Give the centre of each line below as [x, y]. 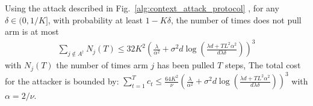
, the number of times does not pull [236, 19]
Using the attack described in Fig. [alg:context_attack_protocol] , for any [142, 8]
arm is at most [32, 31]
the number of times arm [102, 65]
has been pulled [186, 65]
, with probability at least [95, 19]
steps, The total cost [263, 65]
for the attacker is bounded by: [62, 81]
